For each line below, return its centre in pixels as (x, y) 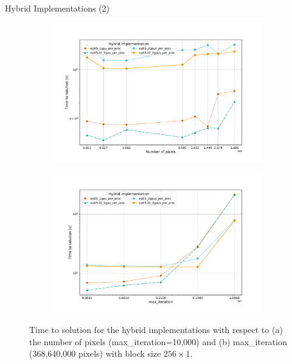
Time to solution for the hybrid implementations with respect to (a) (156, 329)
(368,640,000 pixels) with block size (95, 353)
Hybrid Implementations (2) (57, 8)
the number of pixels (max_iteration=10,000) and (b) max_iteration (158, 341)
